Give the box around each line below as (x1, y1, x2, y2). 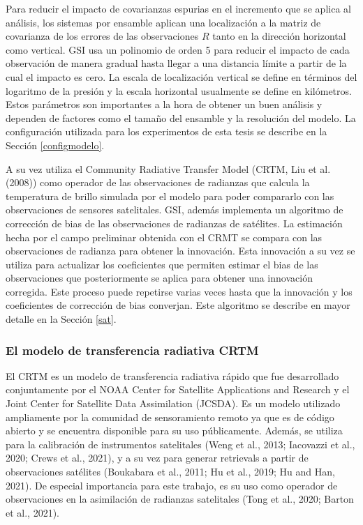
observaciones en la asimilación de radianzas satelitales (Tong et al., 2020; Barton (6, 492, 354, 506)
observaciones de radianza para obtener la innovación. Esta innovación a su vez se (6, 243, 355, 258)
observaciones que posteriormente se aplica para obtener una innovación (6, 271, 313, 285)
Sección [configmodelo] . (6, 137, 105, 152)
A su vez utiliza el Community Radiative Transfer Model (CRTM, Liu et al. (6, 161, 331, 176)
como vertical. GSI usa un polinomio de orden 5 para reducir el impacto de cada (6, 42, 350, 56)
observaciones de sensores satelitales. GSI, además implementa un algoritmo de (6, 202, 343, 217)
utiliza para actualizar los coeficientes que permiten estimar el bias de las (6, 257, 318, 271)
